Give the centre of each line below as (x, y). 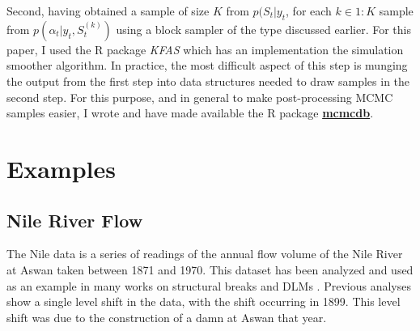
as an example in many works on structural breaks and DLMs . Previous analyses (209, 285)
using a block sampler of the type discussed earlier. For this (263, 29)
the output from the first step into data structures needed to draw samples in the (208, 81)
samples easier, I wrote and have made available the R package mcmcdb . (190, 113)
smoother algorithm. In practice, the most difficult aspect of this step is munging (207, 65)
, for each (309, 11)
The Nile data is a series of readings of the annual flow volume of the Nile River (205, 254)
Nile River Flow (75, 220)
